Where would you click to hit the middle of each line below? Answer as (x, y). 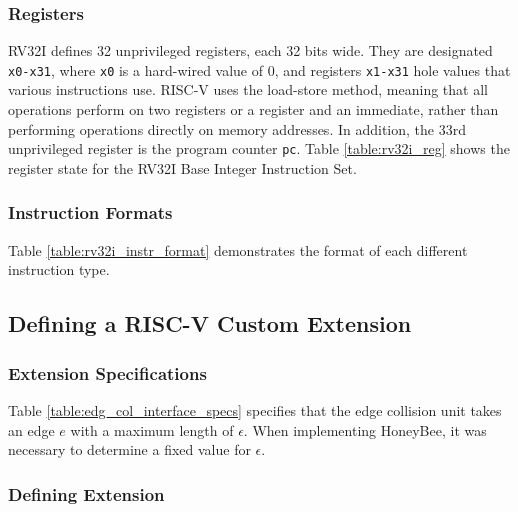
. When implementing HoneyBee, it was (365, 429)
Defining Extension (86, 493)
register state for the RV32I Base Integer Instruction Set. (182, 167)
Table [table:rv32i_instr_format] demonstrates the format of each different (238, 249)
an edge (31, 429)
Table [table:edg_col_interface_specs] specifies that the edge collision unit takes (255, 409)
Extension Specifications (107, 372)
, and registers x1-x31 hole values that (392, 69)
